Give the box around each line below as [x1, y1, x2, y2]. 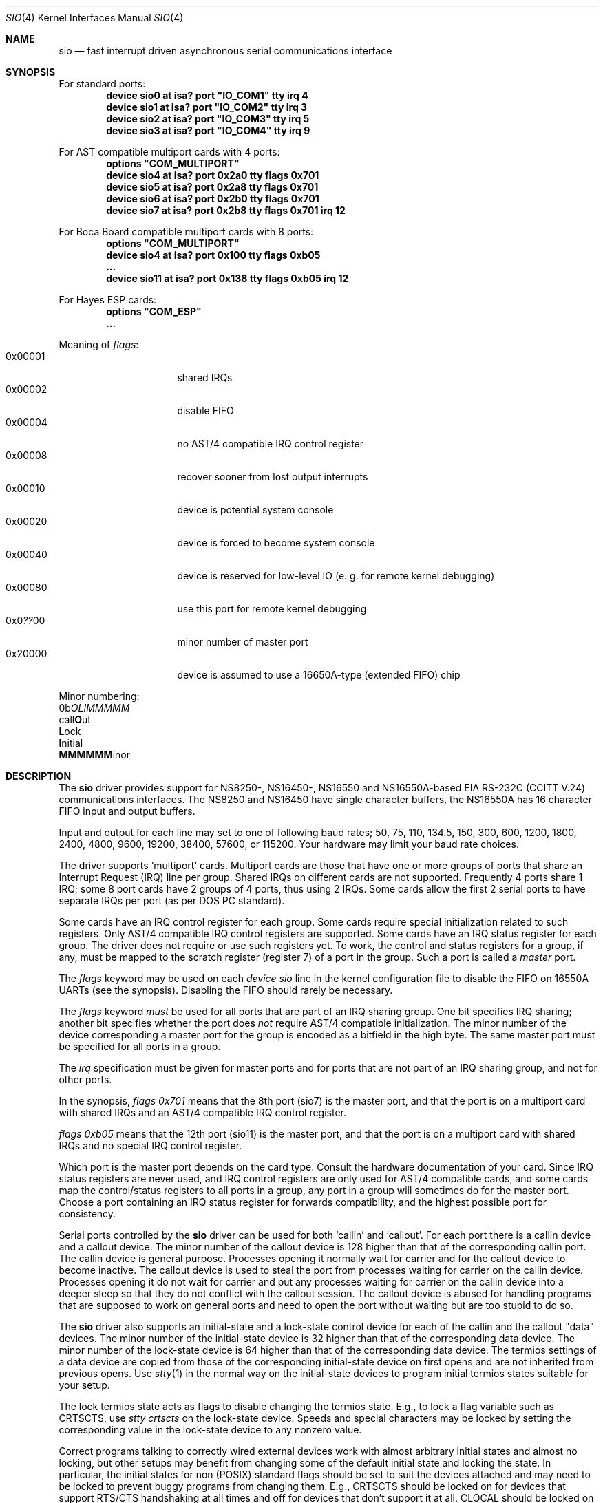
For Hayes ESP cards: [59, 294, 157, 306]
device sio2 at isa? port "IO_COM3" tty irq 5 [106, 113, 310, 125]
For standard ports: [59, 78, 146, 89]
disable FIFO [177, 405, 234, 416]
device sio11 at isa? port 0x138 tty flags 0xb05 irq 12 [106, 273, 349, 284]
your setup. [59, 1379, 110, 1391]
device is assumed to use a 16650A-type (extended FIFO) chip [177, 669, 461, 681]
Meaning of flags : [59, 339, 139, 350]
